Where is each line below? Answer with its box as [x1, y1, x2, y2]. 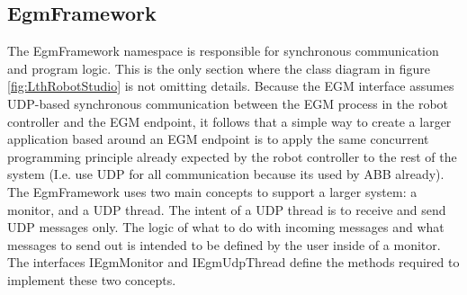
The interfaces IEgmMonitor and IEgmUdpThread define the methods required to [7, 253, 460, 272]
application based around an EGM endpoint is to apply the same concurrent [7, 130, 429, 148]
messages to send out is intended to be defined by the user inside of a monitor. [7, 235, 441, 254]
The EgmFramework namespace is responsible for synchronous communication [7, 41, 439, 60]
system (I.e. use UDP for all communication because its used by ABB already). [7, 165, 445, 183]
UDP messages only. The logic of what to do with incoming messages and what [7, 218, 445, 237]
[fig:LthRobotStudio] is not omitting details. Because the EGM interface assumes [7, 76, 454, 95]
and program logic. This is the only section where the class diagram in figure [7, 58, 430, 77]
